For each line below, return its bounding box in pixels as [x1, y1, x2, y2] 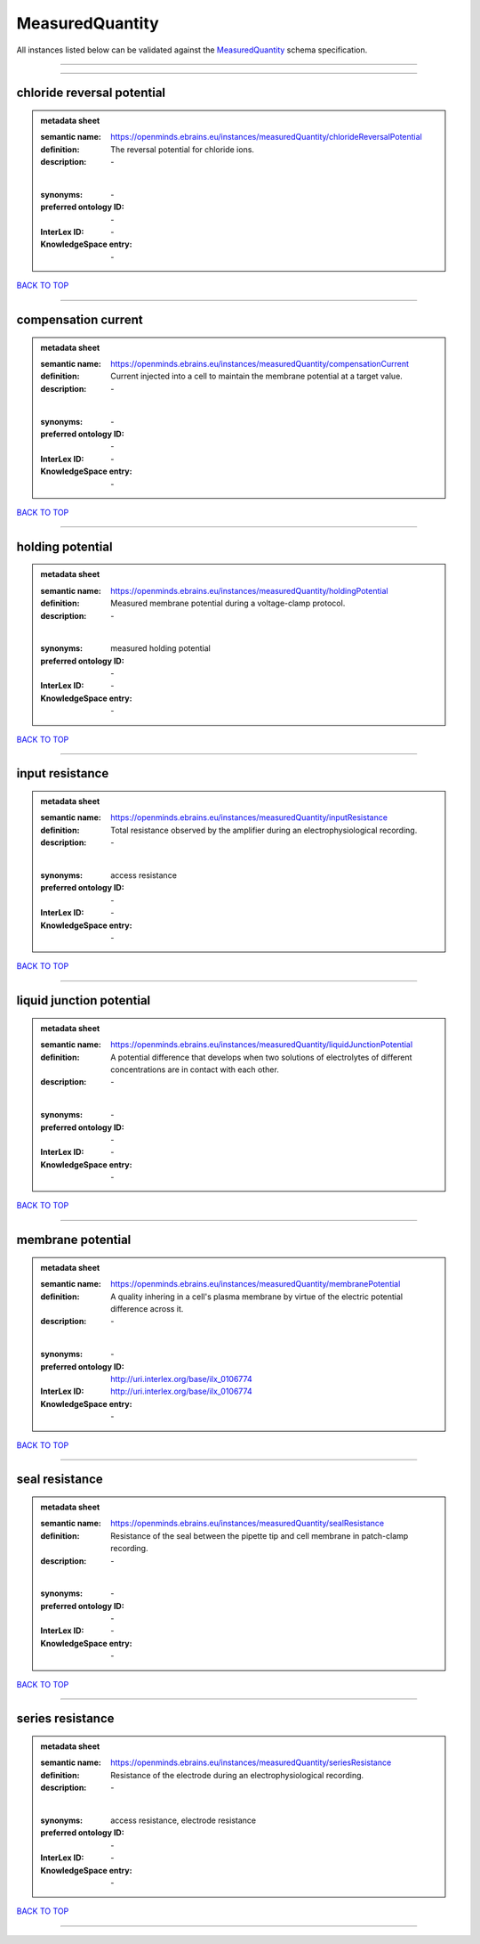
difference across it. [110, 1304, 184, 1314]
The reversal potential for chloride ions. [110, 143, 255, 155]
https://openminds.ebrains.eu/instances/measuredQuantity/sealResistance [110, 1518, 385, 1529]
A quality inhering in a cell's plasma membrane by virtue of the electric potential [110, 1291, 404, 1302]
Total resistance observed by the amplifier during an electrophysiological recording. [110, 825, 418, 835]
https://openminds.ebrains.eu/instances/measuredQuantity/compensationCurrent [110, 359, 409, 370]
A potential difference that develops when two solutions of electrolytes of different [110, 1052, 412, 1062]
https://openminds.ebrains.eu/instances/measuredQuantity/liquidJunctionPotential [110, 1039, 413, 1050]
